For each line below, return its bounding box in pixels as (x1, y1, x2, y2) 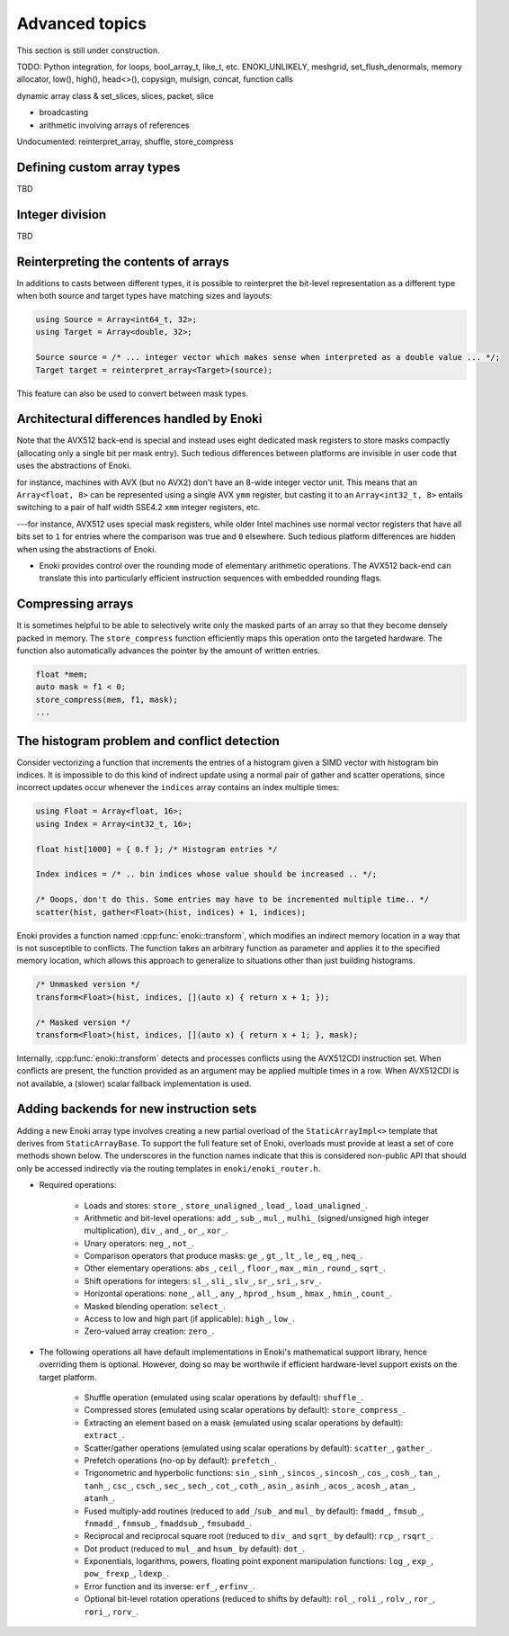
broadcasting (39, 107, 89, 118)
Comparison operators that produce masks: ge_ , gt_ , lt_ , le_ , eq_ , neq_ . (84, 1251, 363, 1262)
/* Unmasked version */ (35, 979, 141, 990)
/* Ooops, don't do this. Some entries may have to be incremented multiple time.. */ (35, 894, 430, 904)
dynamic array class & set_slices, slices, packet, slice (16, 90, 215, 101)
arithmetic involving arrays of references (39, 120, 190, 130)
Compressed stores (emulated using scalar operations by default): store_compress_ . (84, 1405, 406, 1416)
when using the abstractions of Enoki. (16, 544, 157, 554)
